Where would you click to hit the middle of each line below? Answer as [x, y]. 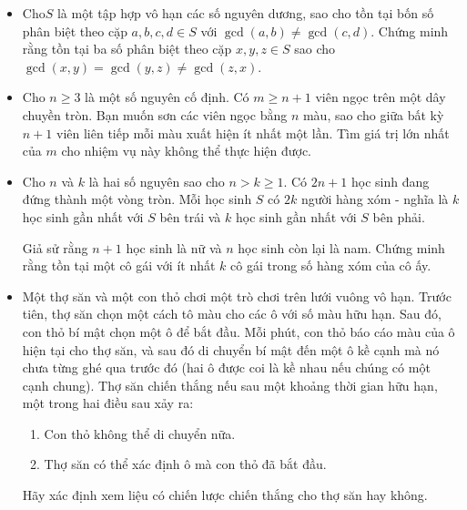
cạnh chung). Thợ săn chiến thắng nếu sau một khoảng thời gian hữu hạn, [230, 385]
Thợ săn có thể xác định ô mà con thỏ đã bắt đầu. [185, 464]
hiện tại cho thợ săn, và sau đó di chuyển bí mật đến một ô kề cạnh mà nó [231, 349]
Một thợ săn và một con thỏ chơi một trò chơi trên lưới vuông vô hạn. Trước [237, 296]
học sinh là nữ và [174, 247]
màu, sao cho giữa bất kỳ [373, 114]
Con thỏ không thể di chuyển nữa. [140, 433]
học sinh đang [390, 181]
